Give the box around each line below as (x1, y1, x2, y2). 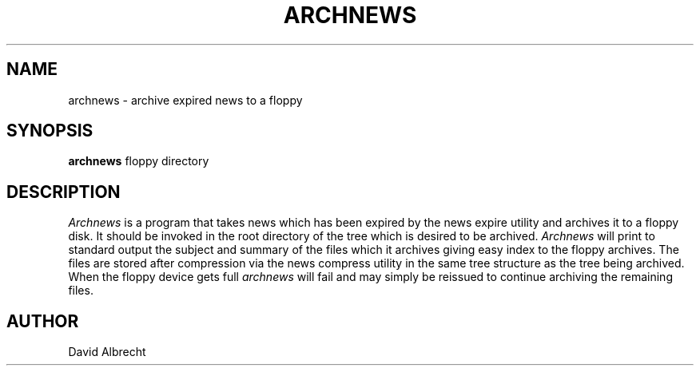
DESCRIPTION (6, 181, 121, 202)
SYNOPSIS (6, 121, 93, 141)
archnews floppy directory (68, 154, 209, 168)
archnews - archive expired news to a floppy (68, 93, 303, 107)
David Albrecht (68, 345, 146, 359)
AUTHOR (6, 311, 79, 331)
